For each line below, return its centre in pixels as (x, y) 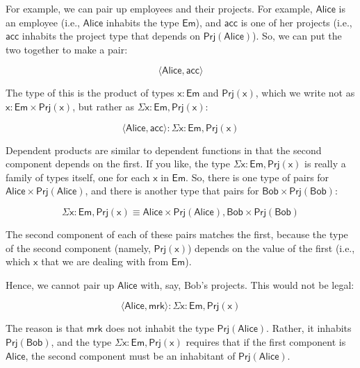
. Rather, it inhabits (309, 328)
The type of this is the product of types (90, 93)
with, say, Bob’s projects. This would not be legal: (247, 284)
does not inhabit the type (160, 328)
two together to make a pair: (67, 49)
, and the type (81, 341)
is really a (325, 164)
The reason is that (45, 328)
